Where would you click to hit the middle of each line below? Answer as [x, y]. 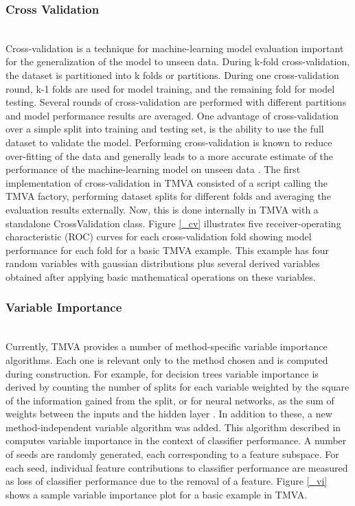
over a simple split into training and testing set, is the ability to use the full [165, 129]
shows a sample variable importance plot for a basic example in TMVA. [157, 494]
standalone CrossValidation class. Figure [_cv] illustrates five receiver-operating [173, 223]
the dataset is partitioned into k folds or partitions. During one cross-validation [172, 75]
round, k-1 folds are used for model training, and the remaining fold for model [170, 88]
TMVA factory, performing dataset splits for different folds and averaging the [168, 196]
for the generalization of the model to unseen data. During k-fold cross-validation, [178, 61]
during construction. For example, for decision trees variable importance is [162, 373]
